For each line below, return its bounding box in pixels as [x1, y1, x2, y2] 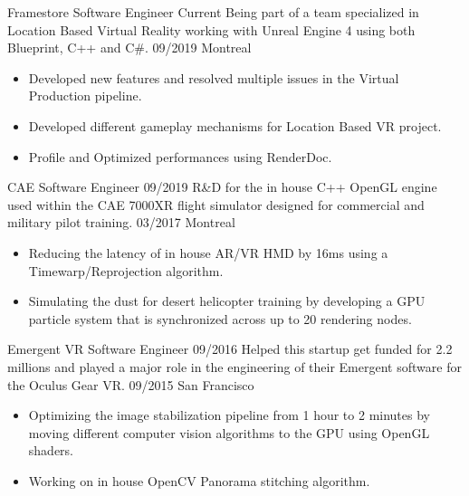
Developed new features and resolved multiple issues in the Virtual [28, 68, 399, 87]
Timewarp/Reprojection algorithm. [28, 261, 224, 280]
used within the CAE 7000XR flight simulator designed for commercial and [7, 195, 425, 214]
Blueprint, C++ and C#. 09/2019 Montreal [7, 38, 252, 57]
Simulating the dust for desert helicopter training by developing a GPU [28, 291, 426, 310]
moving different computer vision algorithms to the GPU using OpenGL [28, 423, 430, 442]
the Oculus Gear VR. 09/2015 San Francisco [7, 375, 254, 394]
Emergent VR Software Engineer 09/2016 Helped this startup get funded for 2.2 [7, 339, 453, 358]
